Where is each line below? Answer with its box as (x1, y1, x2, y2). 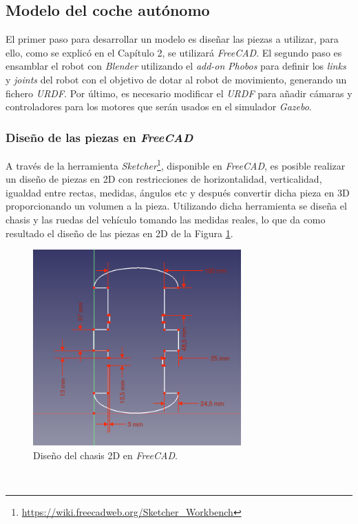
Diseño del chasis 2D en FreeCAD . (33, 447, 178, 462)
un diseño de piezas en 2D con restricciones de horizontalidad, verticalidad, (6, 172, 322, 186)
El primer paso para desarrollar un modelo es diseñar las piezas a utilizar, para (6, 32, 339, 46)
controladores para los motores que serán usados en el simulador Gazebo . (6, 99, 312, 114)
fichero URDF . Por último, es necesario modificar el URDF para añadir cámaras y (6, 85, 352, 100)
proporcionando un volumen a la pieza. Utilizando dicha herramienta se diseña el (6, 199, 347, 213)
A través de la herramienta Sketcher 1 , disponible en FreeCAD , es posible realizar (6, 156, 346, 172)
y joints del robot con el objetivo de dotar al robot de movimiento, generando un (6, 72, 347, 86)
